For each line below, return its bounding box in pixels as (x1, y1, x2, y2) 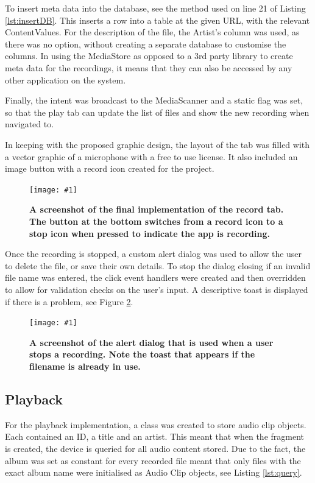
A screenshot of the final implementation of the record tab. (29, 203, 284, 216)
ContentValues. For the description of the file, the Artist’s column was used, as (5, 26, 300, 38)
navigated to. (5, 118, 54, 130)
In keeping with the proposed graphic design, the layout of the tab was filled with (5, 138, 310, 150)
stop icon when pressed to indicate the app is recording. (29, 227, 270, 239)
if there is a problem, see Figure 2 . (5, 295, 133, 308)
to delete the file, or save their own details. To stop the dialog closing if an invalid (5, 259, 311, 272)
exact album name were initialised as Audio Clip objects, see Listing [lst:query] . (5, 466, 302, 479)
